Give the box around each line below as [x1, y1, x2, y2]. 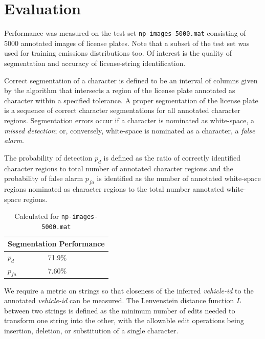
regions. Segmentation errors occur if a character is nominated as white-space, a [4, 115, 255, 125]
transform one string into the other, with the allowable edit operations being [4, 315, 244, 326]
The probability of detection [4, 152, 93, 163]
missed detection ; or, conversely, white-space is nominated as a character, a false [4, 125, 255, 135]
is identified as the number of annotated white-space [97, 173, 261, 184]
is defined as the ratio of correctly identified [103, 152, 241, 163]
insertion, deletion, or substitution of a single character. [4, 325, 179, 335]
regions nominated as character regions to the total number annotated [4, 183, 224, 194]
